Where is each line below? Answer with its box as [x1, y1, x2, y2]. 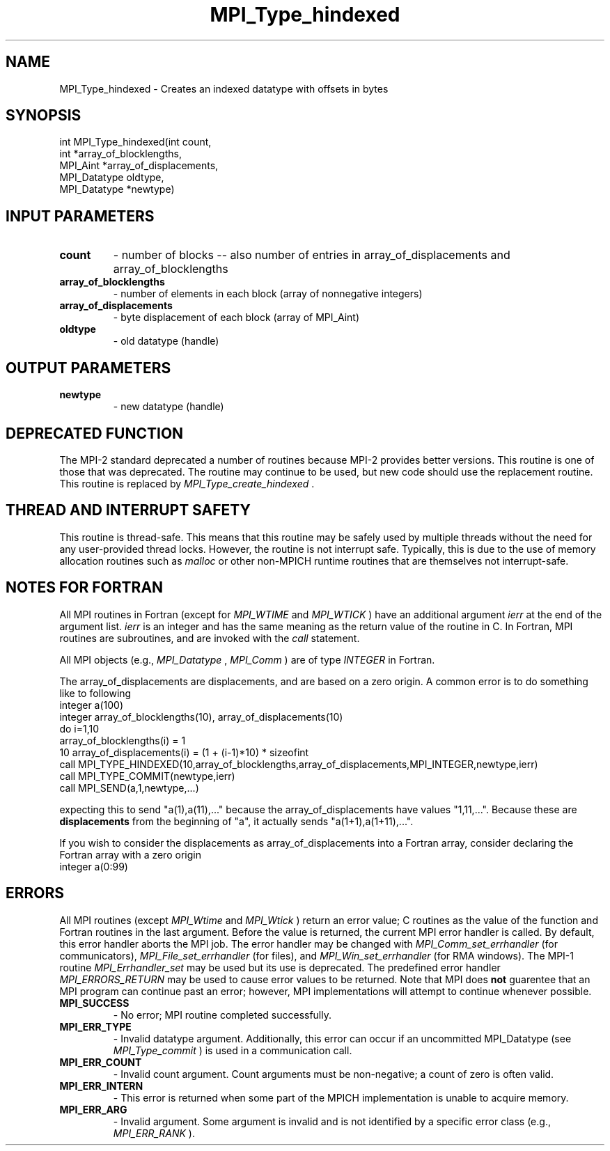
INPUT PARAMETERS [6, 207, 155, 225]
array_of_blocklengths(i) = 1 [59, 734, 186, 746]
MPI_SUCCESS [59, 996, 130, 1009]
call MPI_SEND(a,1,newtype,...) [59, 781, 199, 794]
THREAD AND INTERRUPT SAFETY [6, 501, 251, 519]
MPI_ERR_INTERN [59, 1079, 143, 1092]
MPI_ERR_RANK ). [113, 1127, 195, 1139]
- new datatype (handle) [113, 400, 224, 413]
